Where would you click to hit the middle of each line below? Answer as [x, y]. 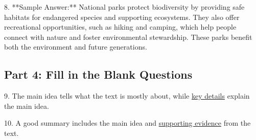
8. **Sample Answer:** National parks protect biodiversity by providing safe [124, 7]
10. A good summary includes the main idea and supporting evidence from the [127, 123]
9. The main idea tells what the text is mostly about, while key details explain [127, 96]
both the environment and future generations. [76, 47]
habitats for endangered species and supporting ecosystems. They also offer [122, 17]
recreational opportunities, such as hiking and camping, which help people [120, 27]
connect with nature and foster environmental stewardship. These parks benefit [128, 37]
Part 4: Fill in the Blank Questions [98, 74]
